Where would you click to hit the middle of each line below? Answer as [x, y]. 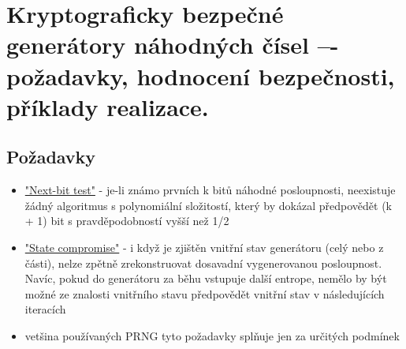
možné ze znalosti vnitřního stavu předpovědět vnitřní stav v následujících [205, 293]
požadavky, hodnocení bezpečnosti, [201, 75]
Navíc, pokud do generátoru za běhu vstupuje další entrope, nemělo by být [206, 278]
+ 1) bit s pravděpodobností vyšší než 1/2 [127, 221]
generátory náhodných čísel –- [173, 45]
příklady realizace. [108, 106]
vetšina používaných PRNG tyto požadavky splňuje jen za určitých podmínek [212, 335]
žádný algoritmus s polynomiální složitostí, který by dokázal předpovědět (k [208, 205]
